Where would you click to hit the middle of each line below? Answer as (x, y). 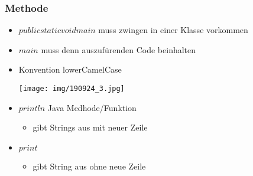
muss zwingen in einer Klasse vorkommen (173, 30)
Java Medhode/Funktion (92, 107)
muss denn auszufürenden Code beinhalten (119, 49)
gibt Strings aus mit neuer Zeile (90, 127)
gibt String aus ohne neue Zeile (89, 166)
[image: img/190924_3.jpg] (72, 89)
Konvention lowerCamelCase (70, 69)
